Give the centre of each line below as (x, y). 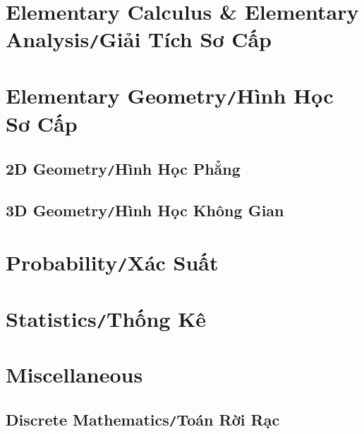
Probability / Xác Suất (112, 262)
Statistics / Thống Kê (106, 318)
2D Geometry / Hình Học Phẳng (123, 168)
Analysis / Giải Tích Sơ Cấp (139, 39)
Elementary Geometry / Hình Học (170, 95)
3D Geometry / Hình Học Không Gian (145, 210)
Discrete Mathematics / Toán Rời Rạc (143, 419)
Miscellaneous (74, 374)
